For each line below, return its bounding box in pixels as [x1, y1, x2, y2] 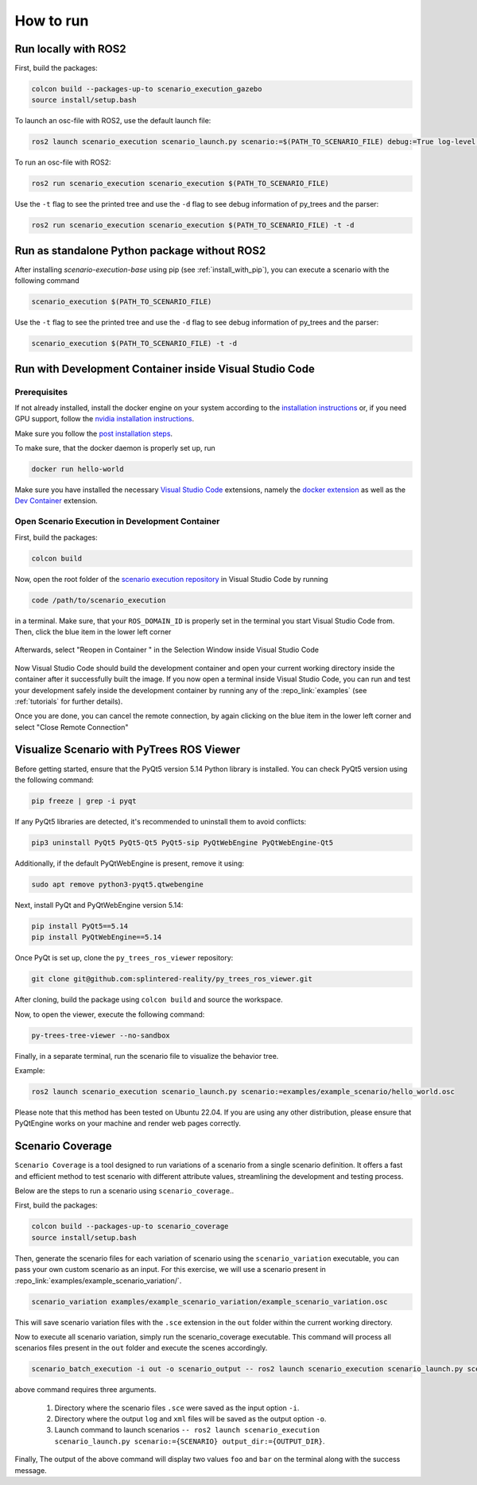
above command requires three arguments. [14, 1385, 157, 1394]
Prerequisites [14, 386, 68, 397]
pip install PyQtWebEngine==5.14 [31, 932, 162, 942]
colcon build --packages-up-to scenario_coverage [31, 1222, 229, 1231]
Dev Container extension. [14, 496, 99, 506]
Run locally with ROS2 [14, 42, 126, 56]
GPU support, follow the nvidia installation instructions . [14, 414, 195, 424]
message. [14, 1465, 47, 1475]
